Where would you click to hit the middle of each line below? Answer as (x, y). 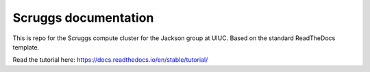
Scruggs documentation (83, 18)
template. (26, 47)
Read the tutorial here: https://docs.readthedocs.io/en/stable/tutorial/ (110, 60)
